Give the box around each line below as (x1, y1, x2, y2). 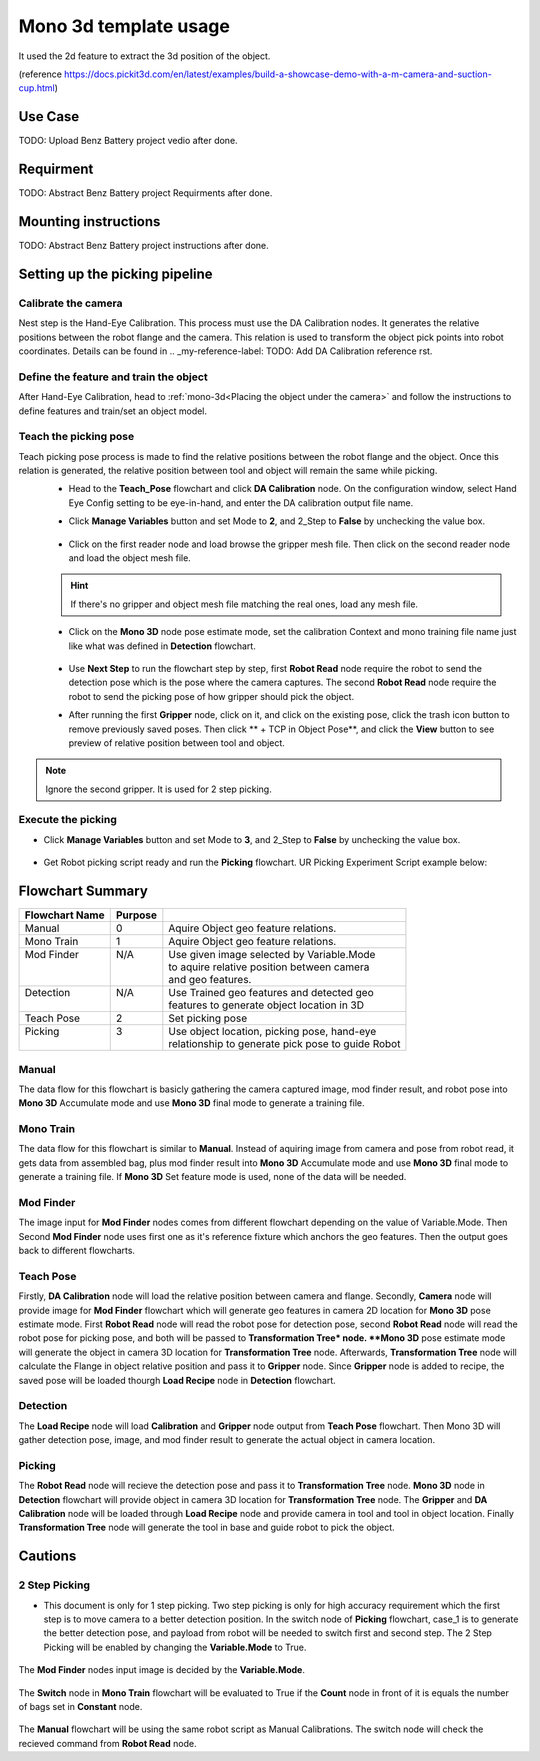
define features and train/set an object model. (18, 405, 208, 417)
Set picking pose (168, 1011, 248, 1025)
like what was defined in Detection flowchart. (68, 640, 257, 652)
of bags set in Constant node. (18, 1700, 143, 1712)
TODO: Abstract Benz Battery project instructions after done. (18, 240, 269, 252)
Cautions (18, 1548, 77, 1565)
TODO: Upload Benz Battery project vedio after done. (18, 135, 239, 147)
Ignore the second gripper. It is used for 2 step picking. (45, 783, 272, 795)
